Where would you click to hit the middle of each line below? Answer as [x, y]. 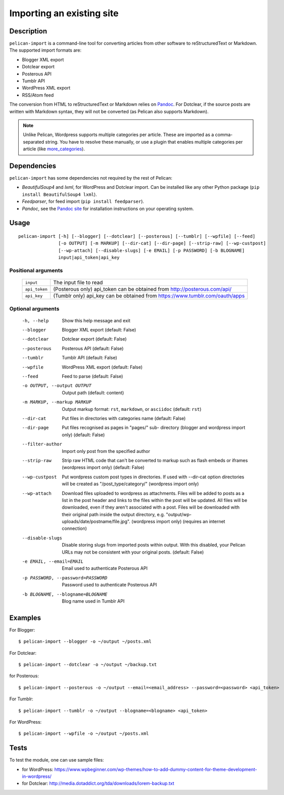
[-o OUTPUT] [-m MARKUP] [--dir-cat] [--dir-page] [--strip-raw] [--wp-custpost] [162, 243]
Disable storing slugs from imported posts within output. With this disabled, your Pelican [154, 545]
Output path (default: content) [93, 393]
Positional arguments [36, 270]
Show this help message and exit [96, 320]
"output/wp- [179, 514]
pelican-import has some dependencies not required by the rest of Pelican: [91, 178]
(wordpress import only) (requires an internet [178, 522]
